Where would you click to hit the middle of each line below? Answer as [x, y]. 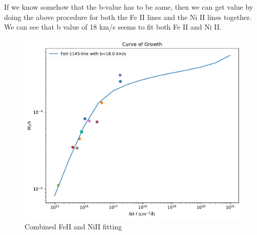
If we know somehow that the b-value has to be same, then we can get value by [129, 7]
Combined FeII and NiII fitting [73, 227]
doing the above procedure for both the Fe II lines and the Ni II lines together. [128, 17]
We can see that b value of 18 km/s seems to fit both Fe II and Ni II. [113, 27]
